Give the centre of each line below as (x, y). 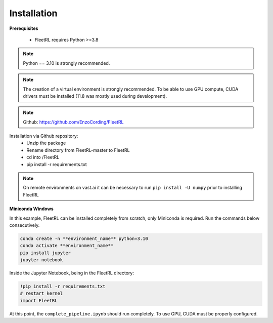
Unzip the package (46, 143)
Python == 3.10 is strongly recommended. (66, 63)
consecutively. (25, 225)
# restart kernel (41, 293)
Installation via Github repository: (44, 136)
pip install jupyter (45, 253)
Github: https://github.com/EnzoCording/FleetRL (73, 122)
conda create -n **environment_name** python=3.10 (84, 238)
